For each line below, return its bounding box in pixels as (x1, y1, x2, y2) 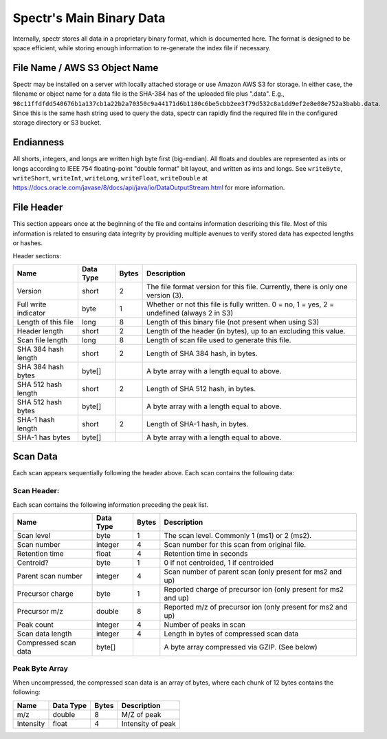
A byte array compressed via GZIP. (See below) (164, 643, 318, 652)
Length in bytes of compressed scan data (164, 629, 299, 638)
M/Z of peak (121, 709, 162, 719)
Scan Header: (12, 486, 60, 496)
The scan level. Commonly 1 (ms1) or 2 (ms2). (164, 531, 312, 540)
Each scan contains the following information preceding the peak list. (12, 500, 209, 509)
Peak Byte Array (12, 664, 69, 674)
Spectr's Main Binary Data (12, 10, 166, 25)
